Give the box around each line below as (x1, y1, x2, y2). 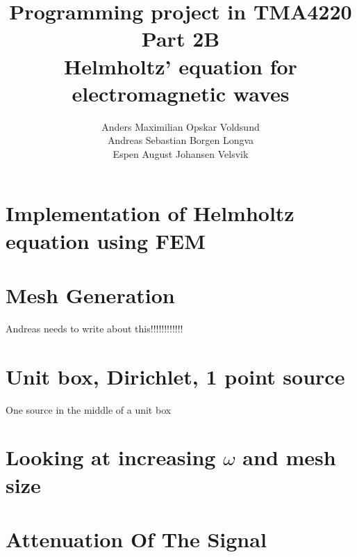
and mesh (242, 443, 336, 471)
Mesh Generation (6, 281, 175, 309)
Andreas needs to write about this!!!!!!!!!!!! (6, 321, 183, 335)
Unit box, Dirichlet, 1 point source (6, 362, 345, 390)
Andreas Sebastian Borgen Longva (107, 133, 254, 147)
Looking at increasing (6, 443, 216, 471)
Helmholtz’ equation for (64, 51, 297, 80)
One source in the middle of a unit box (6, 402, 172, 417)
